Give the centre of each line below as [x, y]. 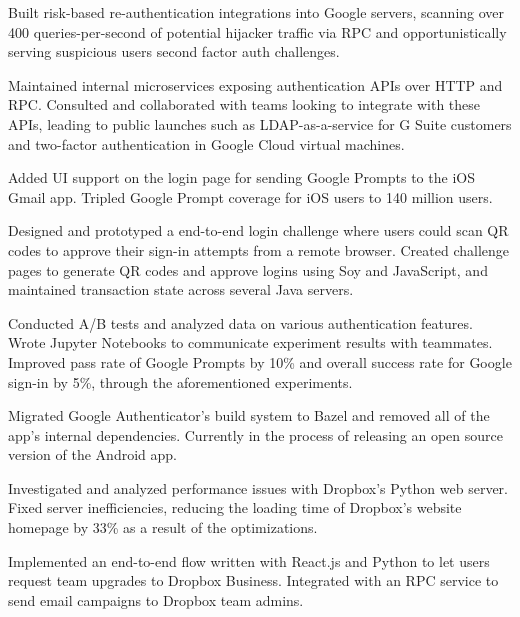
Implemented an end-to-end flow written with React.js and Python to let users [249, 560]
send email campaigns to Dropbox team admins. [156, 599]
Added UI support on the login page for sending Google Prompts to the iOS [241, 177]
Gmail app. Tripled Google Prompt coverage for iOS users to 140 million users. [250, 196]
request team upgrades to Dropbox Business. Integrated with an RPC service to [253, 580]
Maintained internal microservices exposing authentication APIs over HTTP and [255, 84]
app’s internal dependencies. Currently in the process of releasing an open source [255, 434]
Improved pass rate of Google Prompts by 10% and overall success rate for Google [260, 361]
